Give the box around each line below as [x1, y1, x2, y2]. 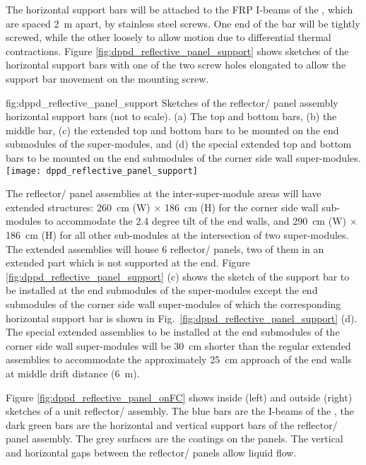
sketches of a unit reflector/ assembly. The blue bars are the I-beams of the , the [6, 404, 354, 418]
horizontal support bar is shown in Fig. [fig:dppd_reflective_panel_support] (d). [6, 310, 358, 325]
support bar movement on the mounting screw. [6, 71, 209, 86]
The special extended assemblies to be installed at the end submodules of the [6, 324, 340, 339]
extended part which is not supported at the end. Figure [6, 255, 250, 270]
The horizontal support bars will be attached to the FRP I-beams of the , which [6, 2, 353, 16]
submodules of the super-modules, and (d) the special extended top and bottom [6, 136, 352, 151]
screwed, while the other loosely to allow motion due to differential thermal [6, 30, 331, 45]
